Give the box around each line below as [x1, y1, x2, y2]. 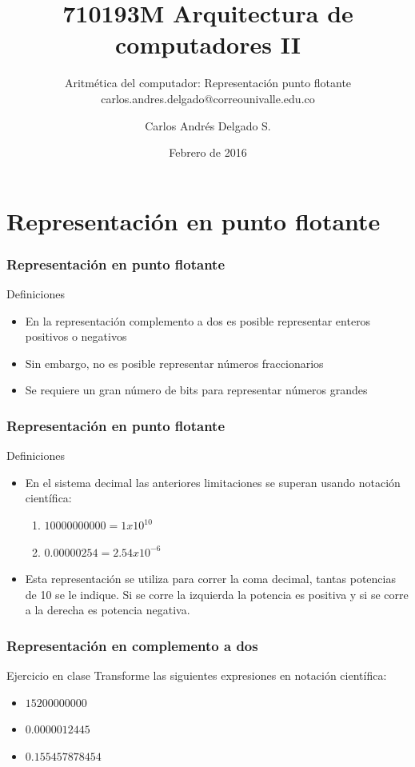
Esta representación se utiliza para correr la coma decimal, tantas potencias [25, 570, 396, 587]
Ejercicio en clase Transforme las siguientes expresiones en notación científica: [6, 667, 387, 684]
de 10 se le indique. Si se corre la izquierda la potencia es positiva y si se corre [25, 585, 409, 602]
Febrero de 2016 [169, 144, 247, 161]
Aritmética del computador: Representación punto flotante [64, 74, 352, 91]
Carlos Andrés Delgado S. [145, 117, 271, 134]
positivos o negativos [25, 328, 127, 345]
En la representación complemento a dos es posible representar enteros [25, 312, 371, 329]
